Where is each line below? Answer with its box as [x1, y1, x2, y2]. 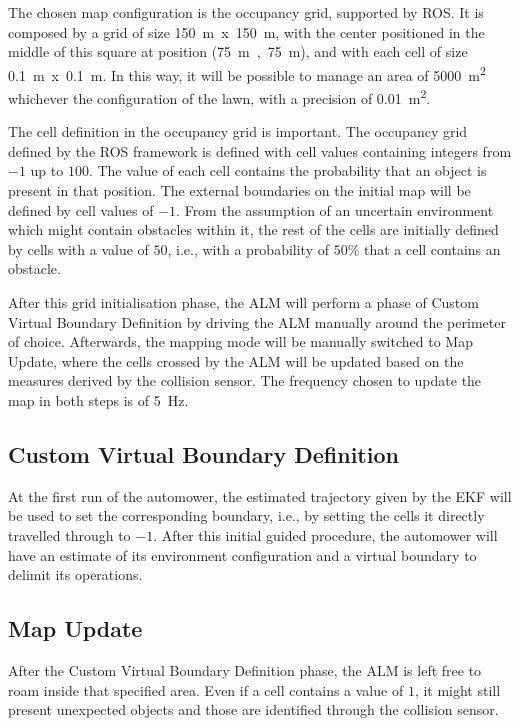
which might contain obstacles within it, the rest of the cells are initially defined [8, 219, 499, 240]
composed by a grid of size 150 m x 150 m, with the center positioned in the [8, 21, 485, 42]
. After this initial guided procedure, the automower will [153, 524, 498, 545]
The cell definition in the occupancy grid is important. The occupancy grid [8, 121, 468, 142]
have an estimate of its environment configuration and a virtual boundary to [8, 544, 477, 565]
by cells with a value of [8, 238, 149, 259]
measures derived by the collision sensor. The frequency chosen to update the [8, 370, 482, 391]
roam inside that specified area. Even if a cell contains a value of [8, 679, 404, 700]
